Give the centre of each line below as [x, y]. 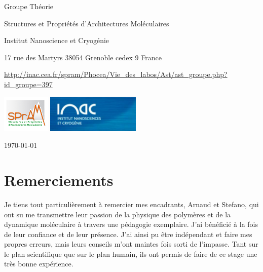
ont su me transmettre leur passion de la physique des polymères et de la [118, 214]
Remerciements [59, 180]
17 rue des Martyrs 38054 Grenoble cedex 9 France [83, 57]
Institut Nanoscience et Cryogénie [57, 40]
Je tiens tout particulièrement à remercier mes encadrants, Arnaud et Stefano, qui [131, 204]
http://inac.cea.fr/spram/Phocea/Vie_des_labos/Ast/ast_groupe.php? [116, 74]
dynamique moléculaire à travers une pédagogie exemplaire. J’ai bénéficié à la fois [131, 224]
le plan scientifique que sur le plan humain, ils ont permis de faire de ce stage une [131, 254]
